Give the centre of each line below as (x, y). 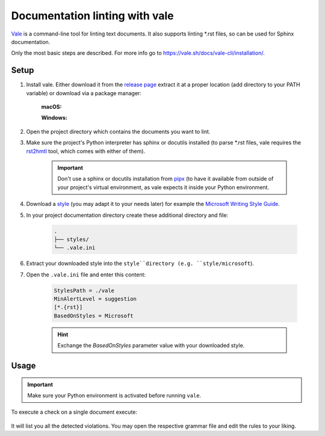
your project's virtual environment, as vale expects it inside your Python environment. (163, 187)
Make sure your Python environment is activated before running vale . (114, 395)
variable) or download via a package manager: (84, 93)
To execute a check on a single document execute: (74, 412)
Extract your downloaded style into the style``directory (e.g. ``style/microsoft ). (140, 263)
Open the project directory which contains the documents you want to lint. (118, 131)
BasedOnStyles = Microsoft (94, 316)
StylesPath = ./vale (84, 290)
